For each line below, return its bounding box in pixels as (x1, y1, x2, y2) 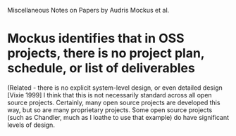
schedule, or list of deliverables (7, 60, 195, 76)
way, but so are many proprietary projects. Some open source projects (7, 105, 213, 114)
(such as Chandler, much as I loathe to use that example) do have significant (7, 113, 230, 121)
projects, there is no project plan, (7, 46, 205, 62)
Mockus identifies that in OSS (7, 31, 185, 46)
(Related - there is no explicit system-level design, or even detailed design (7, 83, 223, 92)
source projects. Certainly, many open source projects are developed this (7, 98, 221, 107)
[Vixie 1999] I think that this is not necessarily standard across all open (7, 90, 213, 99)
